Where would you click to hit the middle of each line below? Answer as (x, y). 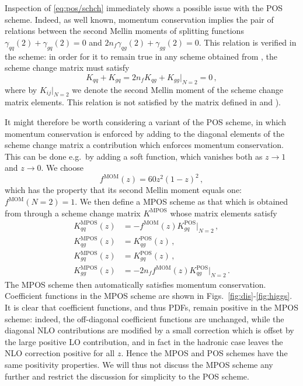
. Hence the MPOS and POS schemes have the (204, 353)
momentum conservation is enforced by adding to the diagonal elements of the (145, 133)
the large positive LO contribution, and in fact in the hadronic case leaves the (144, 341)
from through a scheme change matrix (73, 213)
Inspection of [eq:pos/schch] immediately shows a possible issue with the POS (144, 8)
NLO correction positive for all (60, 353)
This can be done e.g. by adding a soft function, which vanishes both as (134, 156)
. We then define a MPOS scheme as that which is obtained (182, 201)
